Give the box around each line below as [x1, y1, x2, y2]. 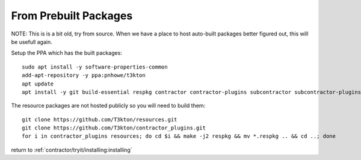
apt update [22, 80, 54, 87]
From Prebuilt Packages [11, 9, 133, 22]
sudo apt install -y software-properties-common [22, 63, 168, 70]
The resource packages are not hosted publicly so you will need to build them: [11, 102, 206, 109]
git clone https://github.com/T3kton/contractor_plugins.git [22, 125, 206, 132]
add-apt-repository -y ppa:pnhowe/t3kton [22, 72, 146, 79]
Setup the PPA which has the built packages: [11, 49, 123, 57]
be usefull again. [11, 38, 52, 45]
